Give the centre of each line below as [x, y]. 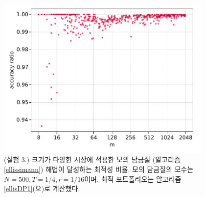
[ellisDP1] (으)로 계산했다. [42, 188]
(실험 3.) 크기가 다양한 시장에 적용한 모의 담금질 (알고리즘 [92, 159]
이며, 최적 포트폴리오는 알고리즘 [133, 179]
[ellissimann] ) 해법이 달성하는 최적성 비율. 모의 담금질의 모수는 [99, 169]
